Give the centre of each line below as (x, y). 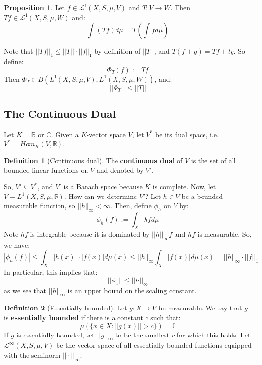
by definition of (117, 51)
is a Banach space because (103, 186)
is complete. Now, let (184, 186)
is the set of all (213, 160)
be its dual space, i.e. (187, 134)
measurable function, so (40, 206)
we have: (17, 244)
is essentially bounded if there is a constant (73, 317)
